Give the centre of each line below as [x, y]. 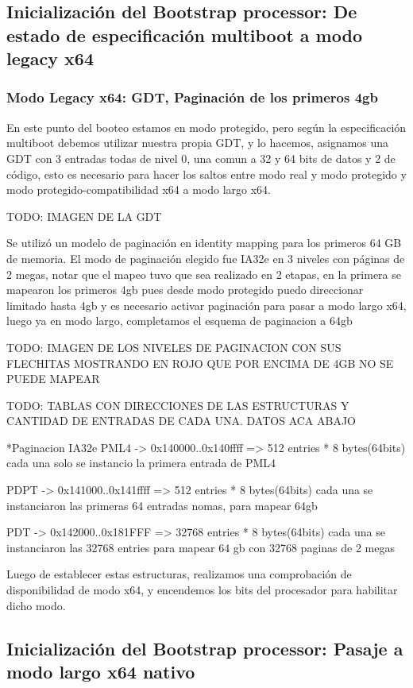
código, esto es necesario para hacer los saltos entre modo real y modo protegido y [206, 174]
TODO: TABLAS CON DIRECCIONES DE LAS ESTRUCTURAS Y [178, 405]
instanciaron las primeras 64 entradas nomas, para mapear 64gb [162, 505]
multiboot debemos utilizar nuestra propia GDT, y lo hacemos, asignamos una [198, 143]
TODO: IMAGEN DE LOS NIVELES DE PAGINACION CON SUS [174, 347]
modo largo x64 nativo [101, 671]
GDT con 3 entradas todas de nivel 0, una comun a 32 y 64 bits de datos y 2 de [201, 158]
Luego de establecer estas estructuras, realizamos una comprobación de [179, 574]
